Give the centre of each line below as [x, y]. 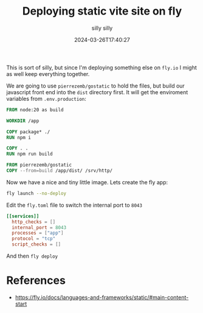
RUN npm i [19, 137]
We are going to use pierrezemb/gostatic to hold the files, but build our [96, 86]
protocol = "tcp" [34, 239]
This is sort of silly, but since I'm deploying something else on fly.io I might [102, 67]
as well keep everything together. [48, 74]
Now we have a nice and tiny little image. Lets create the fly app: [87, 182]
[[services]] [23, 216]
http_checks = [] [34, 222]
